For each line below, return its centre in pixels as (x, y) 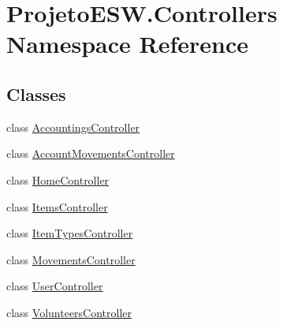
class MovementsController (71, 259)
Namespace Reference (127, 44)
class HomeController (58, 179)
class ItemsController (57, 206)
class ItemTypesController (70, 233)
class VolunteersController (69, 312)
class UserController (55, 286)
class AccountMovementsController (91, 153)
